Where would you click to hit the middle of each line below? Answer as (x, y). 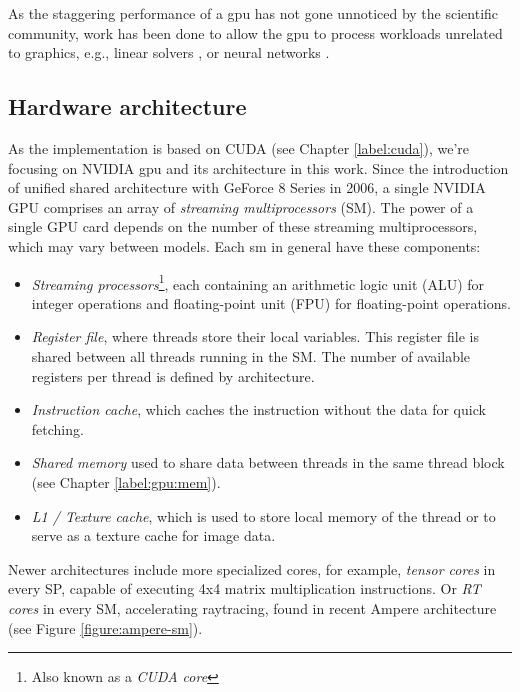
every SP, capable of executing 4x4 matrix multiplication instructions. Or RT (244, 588)
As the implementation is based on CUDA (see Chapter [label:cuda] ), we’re (238, 147)
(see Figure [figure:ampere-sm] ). (105, 627)
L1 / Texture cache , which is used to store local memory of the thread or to (263, 515)
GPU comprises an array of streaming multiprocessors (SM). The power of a (241, 206)
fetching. (57, 428)
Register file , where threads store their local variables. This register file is (255, 336)
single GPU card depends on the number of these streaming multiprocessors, (243, 226)
